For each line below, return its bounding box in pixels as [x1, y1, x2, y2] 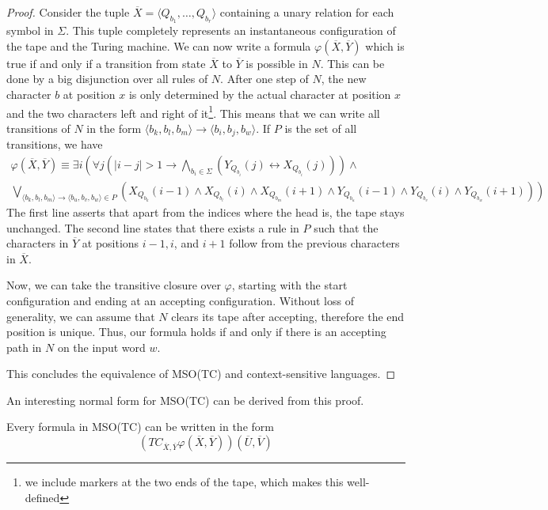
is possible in [245, 55, 308, 71]
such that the [314, 219, 379, 236]
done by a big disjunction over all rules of [6, 70, 208, 87]
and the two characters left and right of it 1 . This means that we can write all [6, 102, 380, 121]
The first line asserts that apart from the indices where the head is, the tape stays [6, 203, 405, 220]
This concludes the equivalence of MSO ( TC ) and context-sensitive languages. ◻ [6, 365, 396, 382]
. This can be [320, 55, 385, 71]
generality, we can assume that [6, 308, 155, 324]
